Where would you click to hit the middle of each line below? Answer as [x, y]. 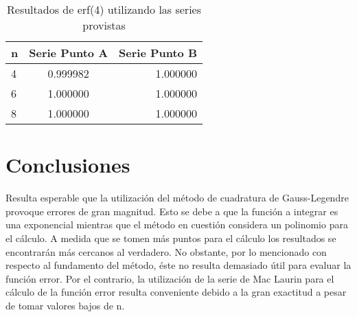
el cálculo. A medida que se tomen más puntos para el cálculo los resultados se [171, 238]
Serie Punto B [158, 53]
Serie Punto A [69, 53]
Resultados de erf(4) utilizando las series [104, 9]
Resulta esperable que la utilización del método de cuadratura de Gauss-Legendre [177, 198]
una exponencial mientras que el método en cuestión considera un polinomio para [177, 225]
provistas [104, 25]
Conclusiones [68, 165]
